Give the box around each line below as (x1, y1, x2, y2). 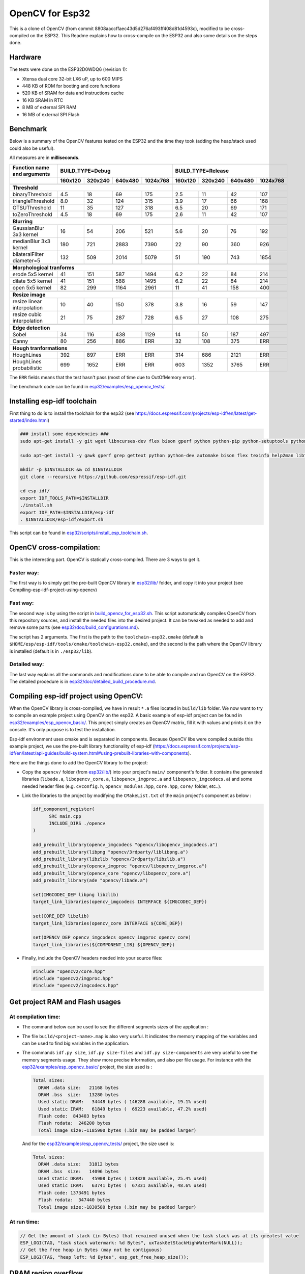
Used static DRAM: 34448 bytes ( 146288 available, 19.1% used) (38, 1099, 207, 1105)
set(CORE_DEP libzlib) (33, 913, 89, 919)
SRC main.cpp (49, 813, 81, 819)
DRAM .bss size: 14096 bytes (38, 1169, 119, 1174)
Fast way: (9, 599, 34, 606)
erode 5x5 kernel (12, 271, 53, 278)
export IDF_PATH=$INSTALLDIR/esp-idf (20, 510, 114, 515)
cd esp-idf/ (20, 488, 50, 494)
